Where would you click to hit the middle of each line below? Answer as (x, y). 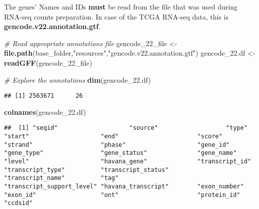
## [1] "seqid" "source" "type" (126, 128)
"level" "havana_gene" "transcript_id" (127, 162)
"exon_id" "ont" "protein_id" (122, 195)
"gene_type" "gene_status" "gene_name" (120, 153)
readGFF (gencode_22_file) (48, 62)
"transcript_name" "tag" (61, 178)
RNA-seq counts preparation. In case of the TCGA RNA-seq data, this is (116, 16)
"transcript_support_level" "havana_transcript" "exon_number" (124, 186)
